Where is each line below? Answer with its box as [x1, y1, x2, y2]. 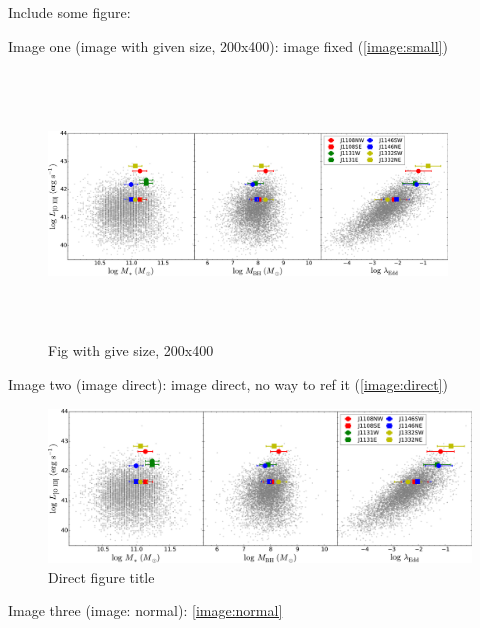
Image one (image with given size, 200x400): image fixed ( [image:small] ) [8, 35, 448, 56]
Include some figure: [8, 2, 131, 22]
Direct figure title [48, 566, 155, 587]
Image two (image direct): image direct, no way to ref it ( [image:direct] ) [8, 374, 448, 395]
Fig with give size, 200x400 [48, 340, 214, 361]
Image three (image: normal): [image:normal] [8, 600, 283, 621]
